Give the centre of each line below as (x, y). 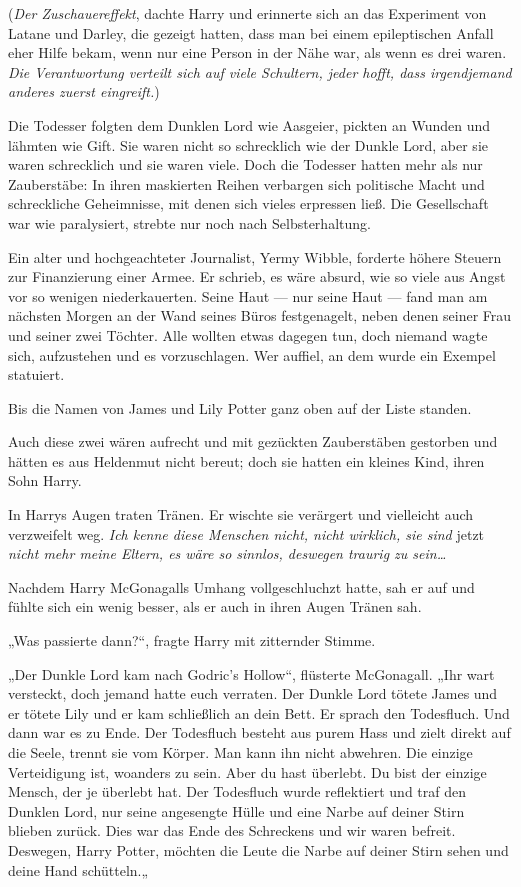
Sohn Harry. (45, 480)
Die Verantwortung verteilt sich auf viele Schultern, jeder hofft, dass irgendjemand (260, 71)
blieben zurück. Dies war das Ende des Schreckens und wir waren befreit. (232, 830)
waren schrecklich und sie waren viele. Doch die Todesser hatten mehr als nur (245, 164)
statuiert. (36, 374)
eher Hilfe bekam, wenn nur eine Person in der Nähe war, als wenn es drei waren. (257, 52)
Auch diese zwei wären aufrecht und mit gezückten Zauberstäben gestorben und (253, 441)
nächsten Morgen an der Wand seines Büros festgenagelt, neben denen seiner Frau (260, 315)
